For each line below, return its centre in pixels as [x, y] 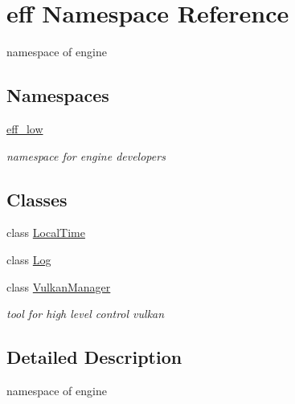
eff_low [25, 128]
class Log [29, 259]
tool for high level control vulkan [86, 314]
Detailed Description [94, 357]
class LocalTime [46, 233]
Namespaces [58, 95]
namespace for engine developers [86, 155]
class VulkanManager [59, 286]
